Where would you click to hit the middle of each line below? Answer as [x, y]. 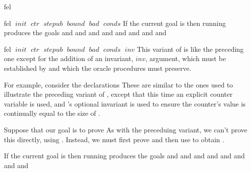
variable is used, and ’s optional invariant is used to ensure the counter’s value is [125, 103]
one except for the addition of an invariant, [69, 58]
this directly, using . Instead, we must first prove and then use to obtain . [114, 139]
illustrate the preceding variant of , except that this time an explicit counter [118, 94]
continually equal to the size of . [52, 113]
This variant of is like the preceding [190, 49]
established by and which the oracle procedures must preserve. [98, 68]
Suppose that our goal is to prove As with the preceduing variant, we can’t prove [126, 129]
